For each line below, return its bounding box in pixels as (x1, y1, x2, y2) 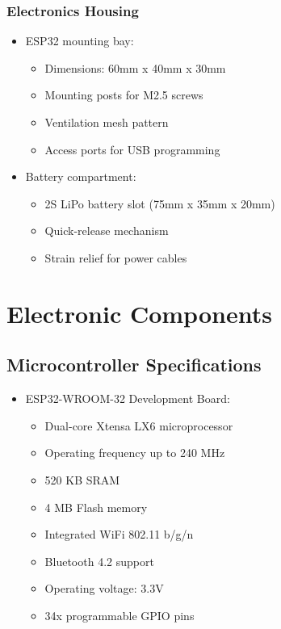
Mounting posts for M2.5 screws (44, 86, 203, 103)
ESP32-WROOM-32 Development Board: (25, 390, 230, 407)
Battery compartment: (25, 168, 136, 185)
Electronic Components (6, 296, 272, 329)
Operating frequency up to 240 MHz (44, 444, 225, 461)
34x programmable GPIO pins (44, 606, 195, 623)
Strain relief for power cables (44, 249, 187, 266)
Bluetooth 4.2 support (44, 552, 154, 569)
